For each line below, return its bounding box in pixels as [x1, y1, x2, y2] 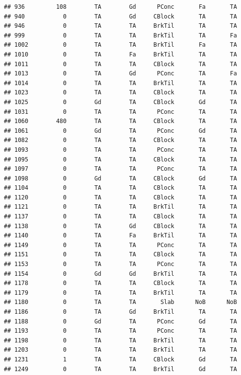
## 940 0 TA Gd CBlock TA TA [4, 13, 237, 20]
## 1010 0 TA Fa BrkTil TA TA [4, 51, 237, 58]
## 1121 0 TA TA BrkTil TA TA [4, 203, 237, 211]
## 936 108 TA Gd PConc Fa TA [4, 3, 237, 10]
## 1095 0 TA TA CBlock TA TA [4, 156, 237, 163]
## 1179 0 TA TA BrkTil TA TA [4, 289, 237, 296]
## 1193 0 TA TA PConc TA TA [4, 327, 237, 335]
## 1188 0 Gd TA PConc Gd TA [4, 318, 237, 325]
